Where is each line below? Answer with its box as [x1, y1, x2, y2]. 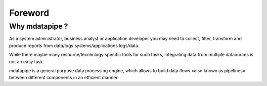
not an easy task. [9, 58, 44, 64]
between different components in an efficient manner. [9, 75, 119, 81]
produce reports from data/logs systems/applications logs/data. [9, 43, 139, 48]
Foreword [9, 7, 49, 18]
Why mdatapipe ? [9, 22, 68, 31]
